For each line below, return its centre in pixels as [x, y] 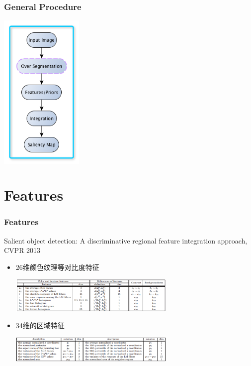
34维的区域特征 [40, 325]
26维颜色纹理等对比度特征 [57, 267]
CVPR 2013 [22, 250]
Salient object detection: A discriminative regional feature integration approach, [126, 240]
